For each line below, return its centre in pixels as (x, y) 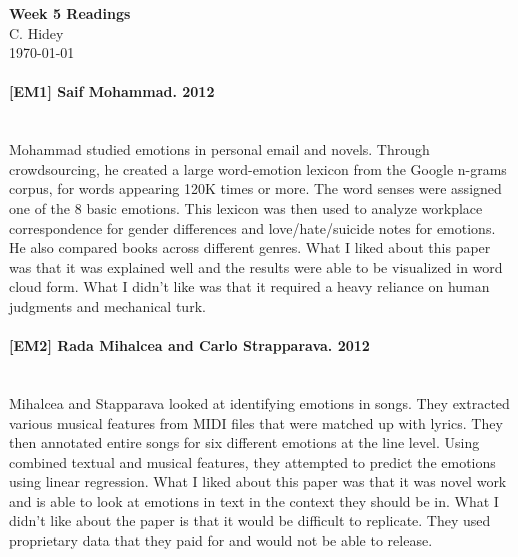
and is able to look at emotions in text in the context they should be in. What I (254, 500)
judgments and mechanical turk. (107, 305)
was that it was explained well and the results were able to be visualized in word (256, 266)
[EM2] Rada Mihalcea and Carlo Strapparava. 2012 (189, 345)
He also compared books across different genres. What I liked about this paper (250, 247)
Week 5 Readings (70, 13)
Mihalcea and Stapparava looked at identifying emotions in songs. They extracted (259, 402)
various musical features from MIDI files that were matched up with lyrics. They (256, 422)
